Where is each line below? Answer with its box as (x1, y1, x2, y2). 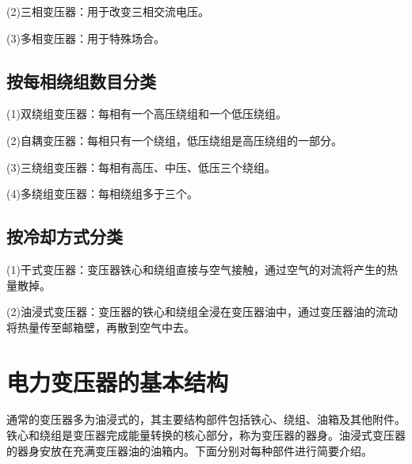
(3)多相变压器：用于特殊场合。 (6, 29, 165, 46)
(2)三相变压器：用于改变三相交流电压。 (6, 3, 209, 19)
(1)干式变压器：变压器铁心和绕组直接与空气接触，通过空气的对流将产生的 (6, 261, 387, 277)
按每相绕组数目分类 (6, 68, 156, 93)
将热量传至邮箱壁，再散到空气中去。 (6, 318, 195, 335)
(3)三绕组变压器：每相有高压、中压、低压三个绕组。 (6, 158, 276, 175)
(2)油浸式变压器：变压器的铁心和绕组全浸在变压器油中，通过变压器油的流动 (6, 303, 398, 320)
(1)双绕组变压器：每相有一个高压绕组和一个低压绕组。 (6, 105, 287, 122)
